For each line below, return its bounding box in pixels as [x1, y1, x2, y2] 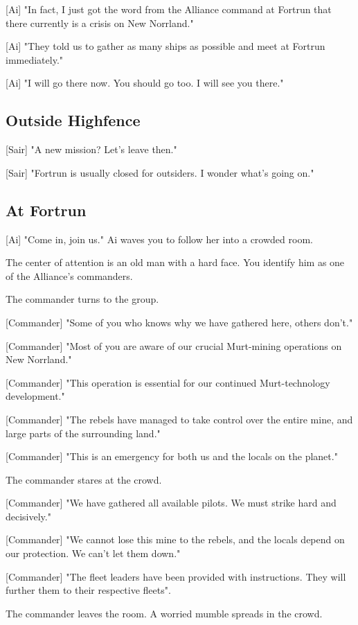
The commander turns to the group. [6, 292, 159, 306]
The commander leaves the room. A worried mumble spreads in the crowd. [6, 606, 323, 620]
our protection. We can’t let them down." [6, 546, 181, 561]
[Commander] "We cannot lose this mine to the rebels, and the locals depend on [6, 532, 345, 547]
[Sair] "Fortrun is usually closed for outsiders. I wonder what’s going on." [6, 165, 314, 179]
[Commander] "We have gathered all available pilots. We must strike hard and [6, 495, 337, 510]
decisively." [6, 509, 51, 523]
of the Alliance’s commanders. [6, 268, 133, 283]
